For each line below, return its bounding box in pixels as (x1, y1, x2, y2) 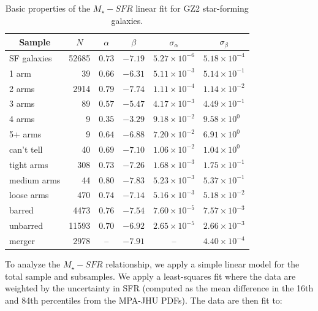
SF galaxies (9, 51, 52, 64)
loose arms (9, 188, 49, 201)
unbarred (9, 219, 43, 232)
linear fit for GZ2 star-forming (135, 2, 249, 14)
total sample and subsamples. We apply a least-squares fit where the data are (5, 269, 296, 282)
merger (9, 234, 36, 247)
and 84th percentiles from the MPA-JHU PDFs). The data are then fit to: (5, 293, 282, 306)
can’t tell (9, 142, 43, 155)
